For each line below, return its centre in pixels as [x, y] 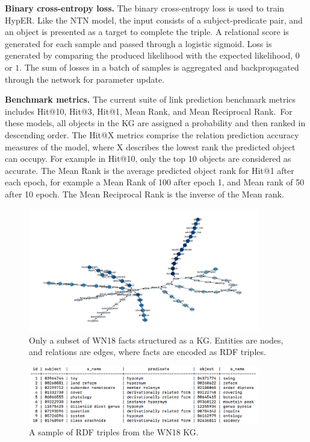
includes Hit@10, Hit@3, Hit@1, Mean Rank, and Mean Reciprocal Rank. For [149, 111]
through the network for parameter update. [85, 79]
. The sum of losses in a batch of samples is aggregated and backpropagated [159, 67]
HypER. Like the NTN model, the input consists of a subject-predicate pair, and [154, 20]
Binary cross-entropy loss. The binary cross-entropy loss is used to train [145, 8]
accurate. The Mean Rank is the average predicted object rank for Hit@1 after [150, 170]
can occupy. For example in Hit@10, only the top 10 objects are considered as [148, 159]
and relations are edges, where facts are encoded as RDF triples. [147, 352]
